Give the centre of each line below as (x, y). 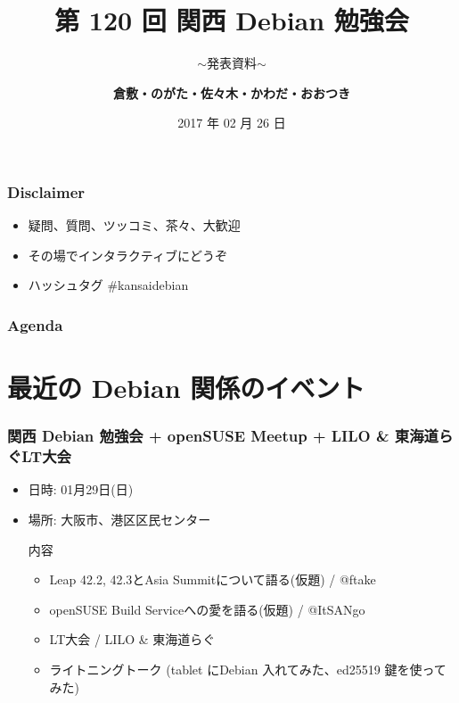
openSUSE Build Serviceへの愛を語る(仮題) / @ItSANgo (207, 609)
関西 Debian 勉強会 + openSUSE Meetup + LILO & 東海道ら (230, 436)
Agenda (35, 324)
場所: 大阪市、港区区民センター (119, 519)
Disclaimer (46, 191)
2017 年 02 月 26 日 (232, 123)
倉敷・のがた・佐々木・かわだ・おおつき (232, 92)
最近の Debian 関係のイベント (186, 388)
